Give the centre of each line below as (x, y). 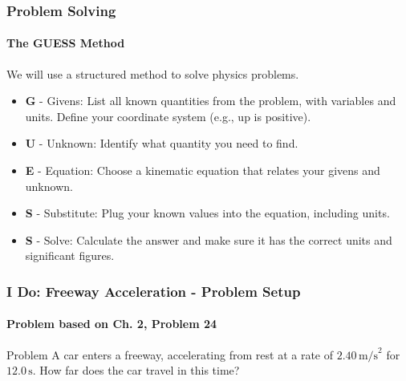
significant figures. (70, 255)
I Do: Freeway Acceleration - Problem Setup (154, 291)
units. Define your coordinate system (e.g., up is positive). (168, 116)
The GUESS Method (66, 43)
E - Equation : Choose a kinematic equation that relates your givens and (203, 170)
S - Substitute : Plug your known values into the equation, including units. (207, 213)
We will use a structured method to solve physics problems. (153, 73)
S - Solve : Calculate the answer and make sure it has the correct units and (209, 239)
